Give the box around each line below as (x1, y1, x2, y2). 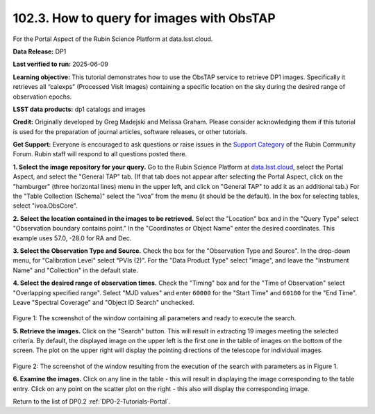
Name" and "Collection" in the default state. (12, 266, 138, 274)
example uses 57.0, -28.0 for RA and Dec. (12, 233, 132, 242)
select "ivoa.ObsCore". (12, 201, 78, 210)
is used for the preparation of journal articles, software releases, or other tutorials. (12, 127, 248, 135)
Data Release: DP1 (12, 47, 67, 56)
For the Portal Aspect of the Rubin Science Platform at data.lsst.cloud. (12, 35, 213, 43)
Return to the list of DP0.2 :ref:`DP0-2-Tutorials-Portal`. (12, 397, 171, 406)
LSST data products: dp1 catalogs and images (12, 105, 146, 113)
